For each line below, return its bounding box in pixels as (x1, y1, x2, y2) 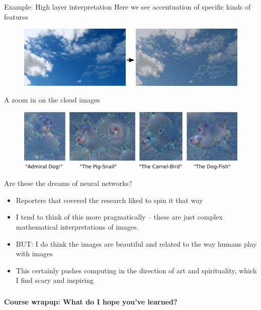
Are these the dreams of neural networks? (4, 178, 132, 188)
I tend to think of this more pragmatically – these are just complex (16, 212, 223, 222)
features (4, 11, 28, 22)
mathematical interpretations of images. (16, 222, 139, 232)
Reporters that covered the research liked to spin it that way (16, 194, 203, 205)
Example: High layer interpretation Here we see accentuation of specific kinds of (4, 2, 251, 12)
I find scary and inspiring (16, 275, 94, 285)
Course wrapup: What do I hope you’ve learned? (4, 296, 178, 306)
